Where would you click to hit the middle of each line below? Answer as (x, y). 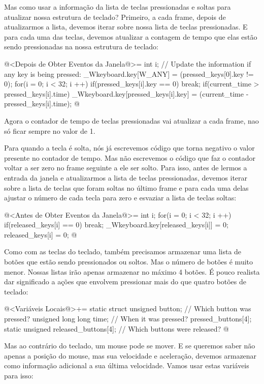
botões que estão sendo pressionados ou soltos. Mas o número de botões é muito (129, 262)
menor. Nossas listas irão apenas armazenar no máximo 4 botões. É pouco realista (132, 271)
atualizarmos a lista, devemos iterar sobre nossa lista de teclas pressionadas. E (126, 27)
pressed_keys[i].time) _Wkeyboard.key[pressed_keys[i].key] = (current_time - (126, 93)
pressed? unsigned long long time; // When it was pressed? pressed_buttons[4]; (128, 319)
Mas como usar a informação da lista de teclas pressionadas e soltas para (118, 7)
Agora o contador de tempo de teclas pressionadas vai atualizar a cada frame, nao (131, 120)
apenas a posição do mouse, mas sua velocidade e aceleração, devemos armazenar (130, 355)
